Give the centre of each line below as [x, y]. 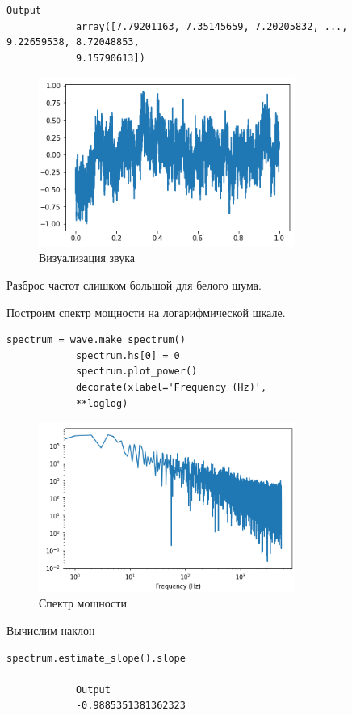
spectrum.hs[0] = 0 [128, 355]
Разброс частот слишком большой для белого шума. [134, 285]
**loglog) [102, 403]
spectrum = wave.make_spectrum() [96, 340]
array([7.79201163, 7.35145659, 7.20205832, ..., [212, 26]
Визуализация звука [87, 258]
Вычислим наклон [51, 630]
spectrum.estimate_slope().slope [96, 658]
